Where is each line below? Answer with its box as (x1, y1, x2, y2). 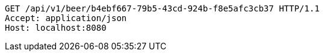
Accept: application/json (5, 13, 127, 23)
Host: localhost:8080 (5, 23, 107, 33)
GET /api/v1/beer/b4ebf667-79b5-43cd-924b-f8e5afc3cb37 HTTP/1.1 (5, 4, 320, 13)
